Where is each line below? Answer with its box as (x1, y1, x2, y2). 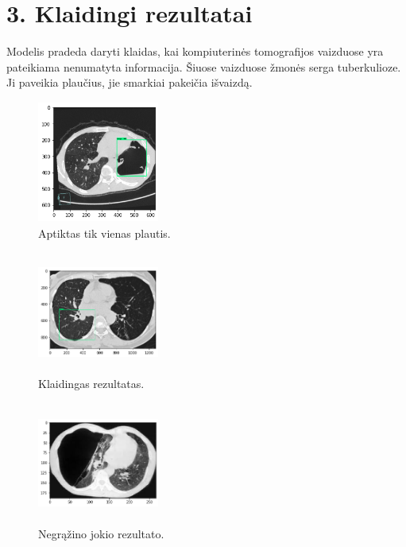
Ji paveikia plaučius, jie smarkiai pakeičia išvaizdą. (6, 74, 253, 91)
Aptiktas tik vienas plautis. (38, 224, 171, 241)
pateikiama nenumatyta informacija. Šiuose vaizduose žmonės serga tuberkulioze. (6, 58, 401, 75)
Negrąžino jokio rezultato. (38, 526, 164, 542)
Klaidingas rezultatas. (38, 375, 145, 392)
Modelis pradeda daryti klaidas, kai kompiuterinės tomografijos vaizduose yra (6, 43, 384, 60)
